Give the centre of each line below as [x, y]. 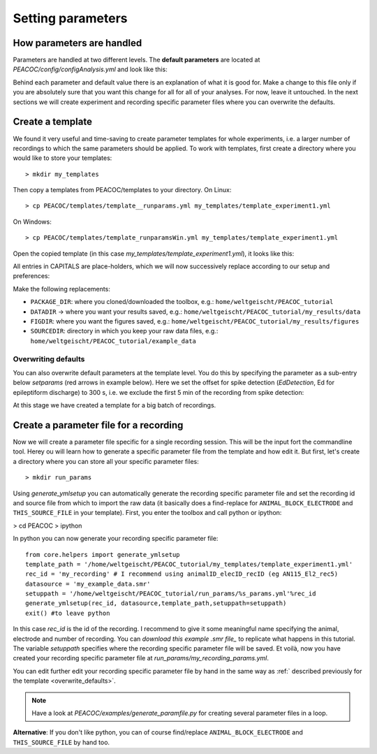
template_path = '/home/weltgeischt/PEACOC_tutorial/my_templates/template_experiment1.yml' [189, 564]
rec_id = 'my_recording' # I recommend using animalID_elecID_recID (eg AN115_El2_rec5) [182, 574]
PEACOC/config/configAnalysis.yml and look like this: [90, 69]
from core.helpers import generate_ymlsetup [103, 554]
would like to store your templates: [62, 158]
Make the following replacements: [62, 289]
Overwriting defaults [49, 358]
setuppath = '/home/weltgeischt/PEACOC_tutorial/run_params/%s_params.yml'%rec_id [171, 594]
